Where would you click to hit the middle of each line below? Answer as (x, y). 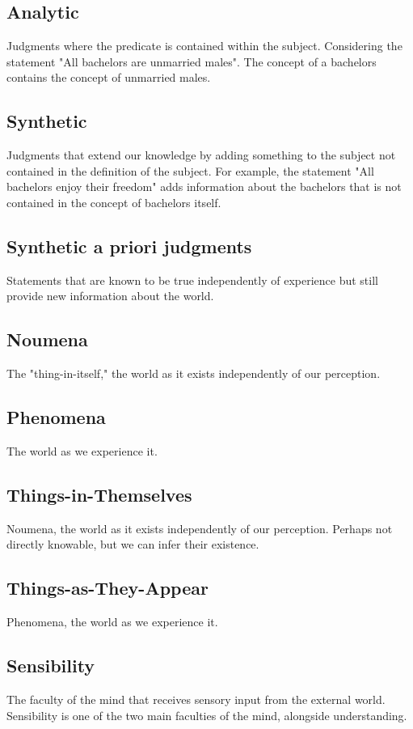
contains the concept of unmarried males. (109, 77)
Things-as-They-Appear (107, 588)
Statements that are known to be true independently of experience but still (192, 280)
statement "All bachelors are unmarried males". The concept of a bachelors (192, 61)
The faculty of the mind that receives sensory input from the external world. (196, 699)
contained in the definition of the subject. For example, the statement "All (190, 170)
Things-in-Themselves (99, 494)
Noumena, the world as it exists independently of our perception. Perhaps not (200, 528)
